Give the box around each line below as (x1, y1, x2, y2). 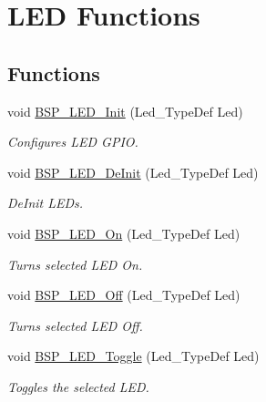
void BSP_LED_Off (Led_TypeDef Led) (7, 285, 240, 304)
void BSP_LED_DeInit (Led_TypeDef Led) (7, 162, 259, 181)
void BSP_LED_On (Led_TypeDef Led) (7, 223, 240, 242)
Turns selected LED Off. (7, 315, 143, 335)
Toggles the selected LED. (7, 376, 149, 396)
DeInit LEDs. (7, 193, 84, 212)
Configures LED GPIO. (7, 132, 138, 151)
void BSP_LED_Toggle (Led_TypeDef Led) (7, 346, 260, 366)
